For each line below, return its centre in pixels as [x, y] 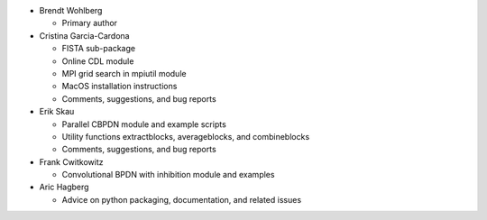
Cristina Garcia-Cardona [84, 35]
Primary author [89, 23]
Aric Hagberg [64, 187]
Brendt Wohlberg [71, 10]
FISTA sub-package [98, 49]
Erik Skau [57, 112]
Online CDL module [98, 61]
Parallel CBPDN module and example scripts [144, 124]
